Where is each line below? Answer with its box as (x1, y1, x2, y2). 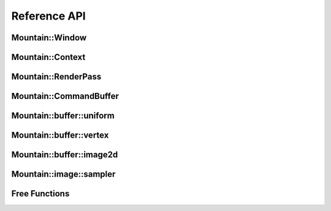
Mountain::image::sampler (11, 169, 116, 180)
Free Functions (11, 188, 70, 199)
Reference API (11, 9, 86, 23)
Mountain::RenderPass (11, 72, 102, 82)
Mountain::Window (11, 32, 87, 43)
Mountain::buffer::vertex (11, 130, 109, 141)
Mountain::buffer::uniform (11, 111, 115, 121)
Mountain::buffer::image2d (11, 150, 118, 160)
